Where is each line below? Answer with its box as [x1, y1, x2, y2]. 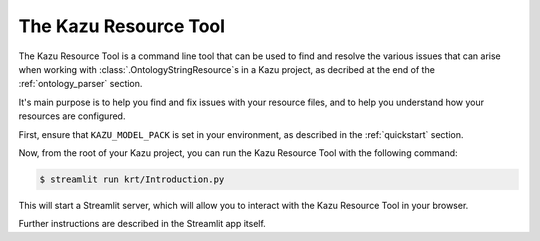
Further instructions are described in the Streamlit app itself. [18, 218, 267, 230]
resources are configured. [18, 110, 126, 122]
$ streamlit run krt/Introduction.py [39, 173, 225, 185]
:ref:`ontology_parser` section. [18, 78, 143, 90]
